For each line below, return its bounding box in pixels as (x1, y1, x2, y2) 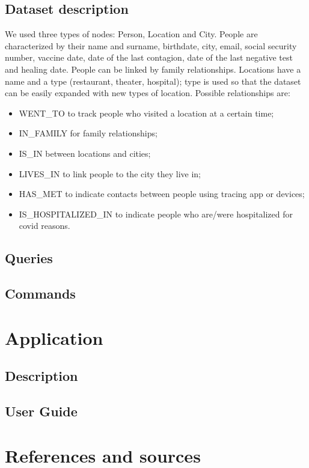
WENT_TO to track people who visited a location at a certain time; (19, 106, 274, 119)
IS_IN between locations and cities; (19, 147, 151, 159)
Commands (5, 284, 76, 303)
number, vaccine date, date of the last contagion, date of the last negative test (5, 51, 293, 64)
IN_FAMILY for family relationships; (19, 127, 158, 139)
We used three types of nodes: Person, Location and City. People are (5, 28, 258, 40)
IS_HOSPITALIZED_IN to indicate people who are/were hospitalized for (19, 207, 293, 220)
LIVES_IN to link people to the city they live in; (19, 167, 201, 180)
